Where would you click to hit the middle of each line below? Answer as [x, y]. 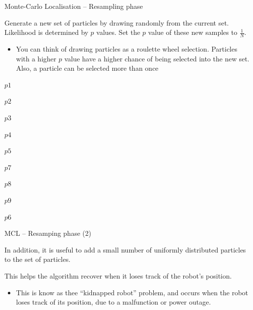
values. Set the [118, 32]
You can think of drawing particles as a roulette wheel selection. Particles [126, 49]
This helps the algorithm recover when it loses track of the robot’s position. [118, 275]
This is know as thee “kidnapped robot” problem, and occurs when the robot [132, 292]
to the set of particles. [38, 259]
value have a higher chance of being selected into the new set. [157, 58]
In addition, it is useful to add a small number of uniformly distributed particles [125, 249]
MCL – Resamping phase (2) [48, 233]
